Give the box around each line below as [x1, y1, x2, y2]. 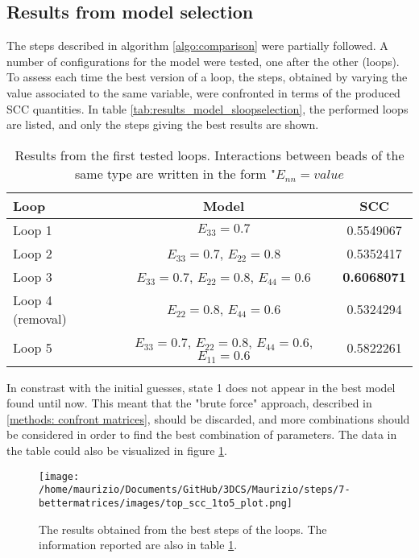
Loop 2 [13, 243, 52, 262]
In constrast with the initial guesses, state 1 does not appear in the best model [6, 378, 396, 395]
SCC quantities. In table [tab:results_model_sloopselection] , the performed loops [6, 100, 409, 117]
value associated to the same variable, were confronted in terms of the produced [6, 84, 400, 101]
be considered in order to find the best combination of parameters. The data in [6, 426, 397, 443]
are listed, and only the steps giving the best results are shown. [6, 116, 319, 133]
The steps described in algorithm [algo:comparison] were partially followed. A [6, 37, 388, 54]
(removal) [13, 308, 67, 328]
